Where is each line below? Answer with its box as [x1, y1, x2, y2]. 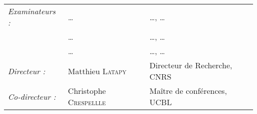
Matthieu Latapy [68, 65, 127, 77]
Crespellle [68, 96, 106, 108]
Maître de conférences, [149, 85, 227, 96]
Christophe [68, 85, 106, 96]
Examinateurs [8, 5, 56, 17]
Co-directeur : [8, 90, 56, 102]
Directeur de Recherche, [149, 59, 232, 71]
